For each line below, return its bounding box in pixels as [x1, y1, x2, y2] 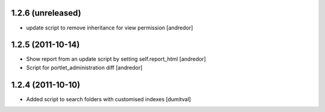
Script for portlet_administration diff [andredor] [26, 64, 143, 71]
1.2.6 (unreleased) [11, 8, 81, 18]
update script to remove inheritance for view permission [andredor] [26, 24, 193, 31]
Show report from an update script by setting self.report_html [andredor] [26, 55, 206, 63]
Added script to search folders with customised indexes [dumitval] [26, 95, 191, 102]
